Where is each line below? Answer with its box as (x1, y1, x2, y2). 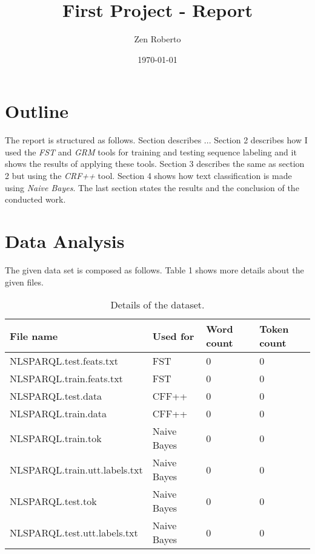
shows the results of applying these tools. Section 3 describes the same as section (5, 157, 305, 170)
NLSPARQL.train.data (10, 406, 107, 421)
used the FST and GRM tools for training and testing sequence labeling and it (5, 145, 297, 158)
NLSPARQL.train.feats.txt (10, 371, 123, 386)
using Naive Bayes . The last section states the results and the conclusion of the (5, 181, 299, 194)
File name (10, 328, 58, 343)
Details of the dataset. (110, 298, 205, 312)
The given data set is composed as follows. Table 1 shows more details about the (5, 263, 304, 276)
